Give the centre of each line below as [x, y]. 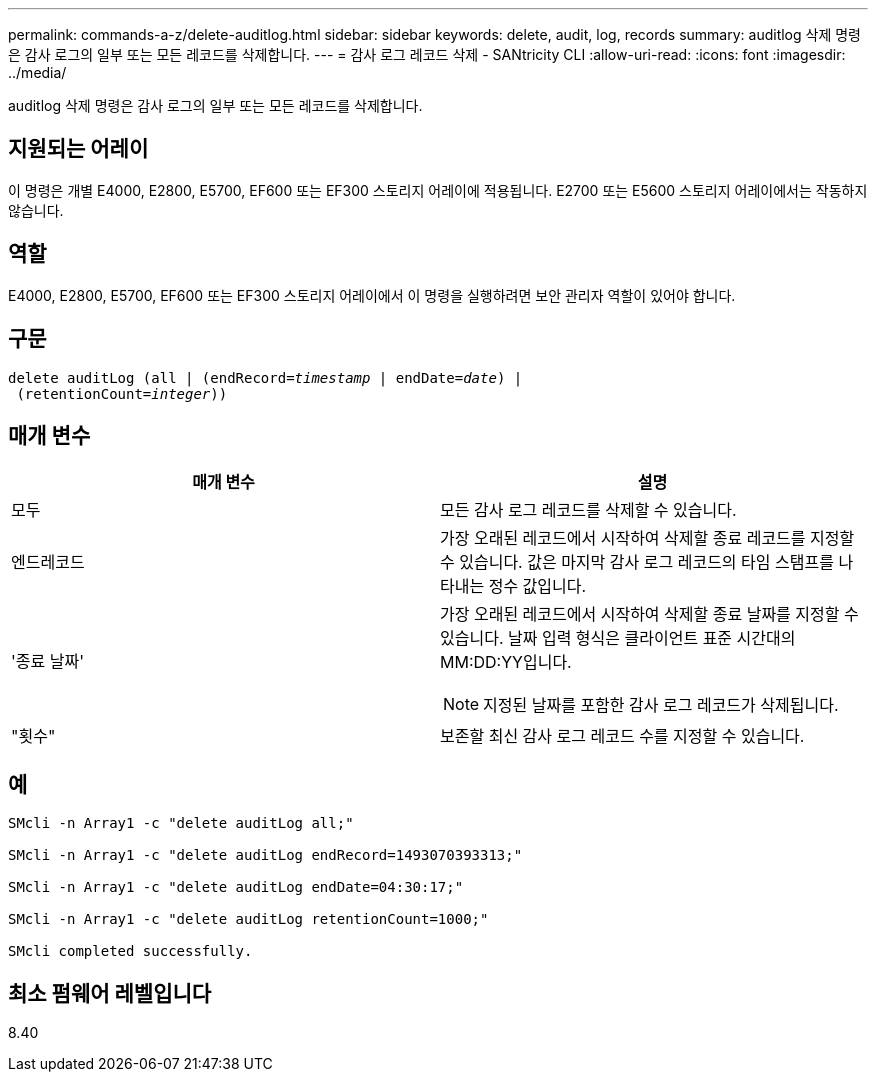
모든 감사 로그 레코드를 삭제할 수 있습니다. [588, 510]
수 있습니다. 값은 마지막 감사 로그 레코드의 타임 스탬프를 [637, 562]
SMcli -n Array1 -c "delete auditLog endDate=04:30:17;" [236, 887]
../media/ [37, 72]
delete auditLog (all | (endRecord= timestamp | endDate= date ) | [265, 377]
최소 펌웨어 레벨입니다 [110, 993]
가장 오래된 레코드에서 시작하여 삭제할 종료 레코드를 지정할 [647, 538]
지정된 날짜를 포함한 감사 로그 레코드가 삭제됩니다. [661, 705]
